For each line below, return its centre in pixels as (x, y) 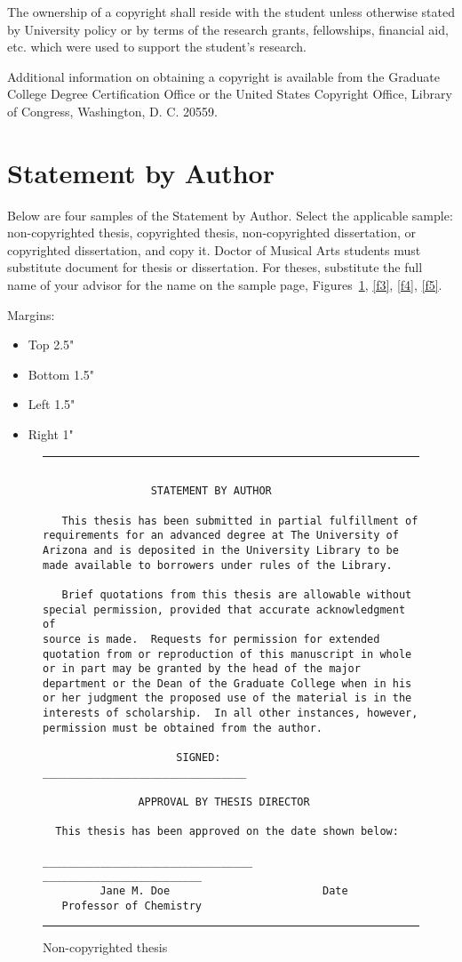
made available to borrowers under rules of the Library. (218, 565)
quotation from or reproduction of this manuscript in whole (227, 654)
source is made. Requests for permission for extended (211, 639)
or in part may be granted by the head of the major (202, 669)
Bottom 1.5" (61, 374)
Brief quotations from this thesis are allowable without (237, 594)
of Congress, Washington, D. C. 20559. (112, 111)
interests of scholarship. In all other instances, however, (231, 713)
